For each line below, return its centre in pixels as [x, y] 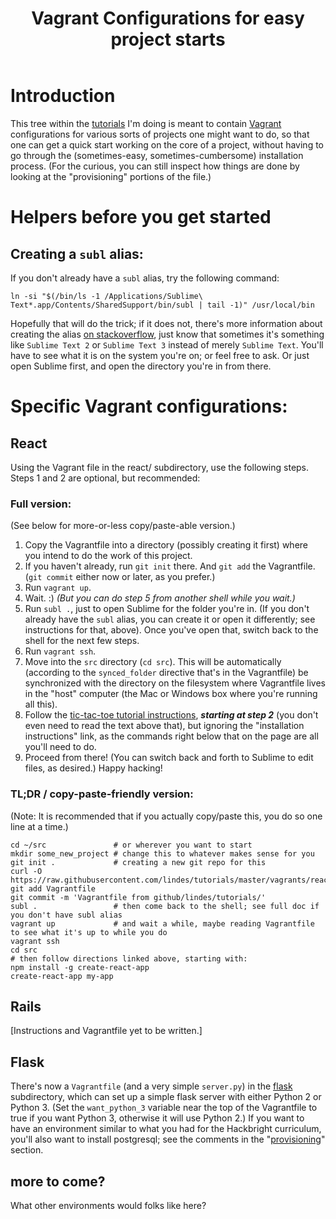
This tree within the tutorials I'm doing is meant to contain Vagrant [146, 123]
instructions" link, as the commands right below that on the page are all [171, 736]
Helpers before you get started [141, 217]
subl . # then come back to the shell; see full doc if [165, 906]
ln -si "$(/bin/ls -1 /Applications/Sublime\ [106, 296]
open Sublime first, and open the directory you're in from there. [141, 366]
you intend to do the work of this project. [108, 556]
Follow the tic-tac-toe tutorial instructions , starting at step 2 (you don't [171, 715]
